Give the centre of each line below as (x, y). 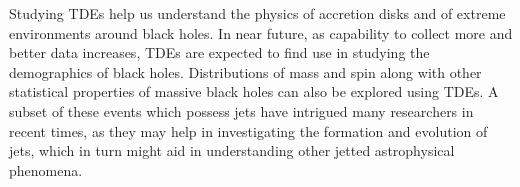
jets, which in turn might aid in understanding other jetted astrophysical (232, 150)
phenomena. (46, 169)
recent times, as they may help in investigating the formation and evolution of (248, 130)
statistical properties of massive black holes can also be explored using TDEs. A (254, 91)
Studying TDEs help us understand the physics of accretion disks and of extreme (257, 13)
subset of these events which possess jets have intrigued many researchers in (241, 110)
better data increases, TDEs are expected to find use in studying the (219, 52)
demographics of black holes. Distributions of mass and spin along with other (245, 71)
